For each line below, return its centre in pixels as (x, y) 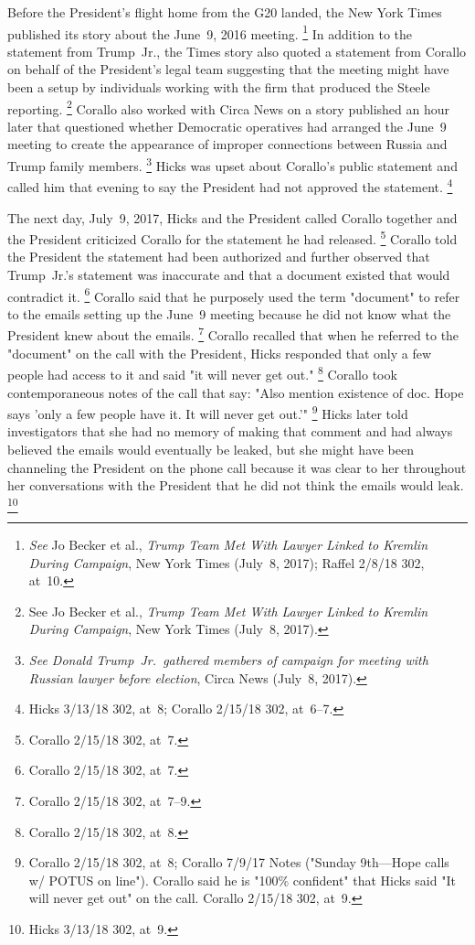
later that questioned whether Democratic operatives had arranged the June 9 (227, 126)
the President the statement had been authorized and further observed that (219, 257)
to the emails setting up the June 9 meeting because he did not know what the (229, 313)
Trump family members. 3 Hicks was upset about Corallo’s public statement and (232, 164)
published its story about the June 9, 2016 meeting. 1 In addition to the (210, 32)
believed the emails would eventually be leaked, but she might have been (211, 449)
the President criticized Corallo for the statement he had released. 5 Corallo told (232, 237)
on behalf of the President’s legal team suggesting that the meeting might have (228, 69)
